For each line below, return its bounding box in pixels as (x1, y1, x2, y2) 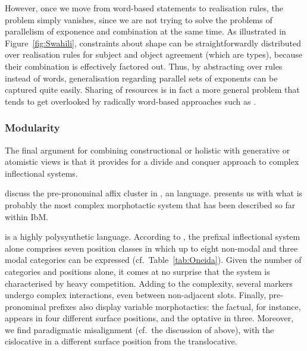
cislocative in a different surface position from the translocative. (5, 335, 237, 347)
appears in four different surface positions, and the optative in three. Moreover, (5, 312, 294, 324)
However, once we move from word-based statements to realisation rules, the (5, 2, 283, 14)
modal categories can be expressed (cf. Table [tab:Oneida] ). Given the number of (5, 253, 302, 266)
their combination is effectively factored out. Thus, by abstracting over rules (5, 59, 283, 72)
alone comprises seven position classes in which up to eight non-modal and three (5, 242, 298, 254)
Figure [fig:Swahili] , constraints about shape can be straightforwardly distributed (5, 36, 301, 49)
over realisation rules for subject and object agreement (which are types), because (5, 48, 302, 61)
